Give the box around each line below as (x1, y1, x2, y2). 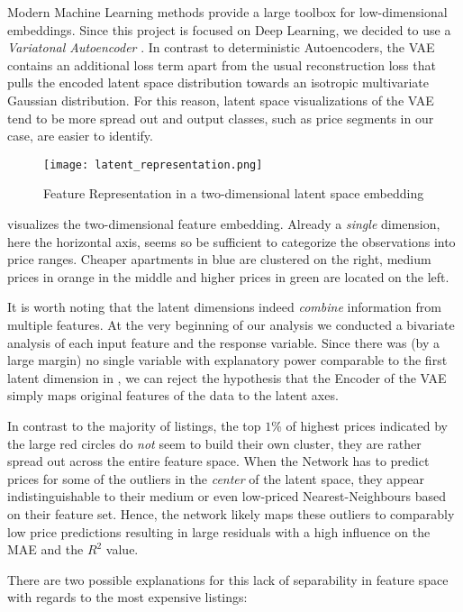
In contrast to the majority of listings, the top (7, 416, 261, 434)
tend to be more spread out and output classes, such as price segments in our (7, 108, 434, 127)
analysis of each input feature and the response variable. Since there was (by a (7, 333, 440, 352)
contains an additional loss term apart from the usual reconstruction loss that (7, 55, 436, 74)
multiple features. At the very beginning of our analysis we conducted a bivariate (7, 315, 455, 333)
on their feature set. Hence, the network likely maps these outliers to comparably (7, 504, 455, 523)
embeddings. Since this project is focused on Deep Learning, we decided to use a (7, 20, 451, 39)
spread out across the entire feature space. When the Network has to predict (7, 452, 430, 470)
